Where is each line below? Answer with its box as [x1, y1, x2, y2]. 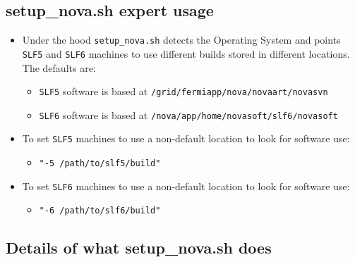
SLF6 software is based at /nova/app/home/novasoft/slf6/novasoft [39, 107, 338, 122]
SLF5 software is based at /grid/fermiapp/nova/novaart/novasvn [39, 84, 328, 99]
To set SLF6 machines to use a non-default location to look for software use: [22, 178, 350, 193]
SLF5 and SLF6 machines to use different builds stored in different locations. [22, 46, 350, 61]
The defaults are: [22, 60, 96, 75]
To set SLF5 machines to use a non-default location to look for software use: [22, 131, 350, 146]
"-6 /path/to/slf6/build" [39, 206, 161, 216]
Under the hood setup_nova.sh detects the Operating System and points [22, 32, 341, 47]
